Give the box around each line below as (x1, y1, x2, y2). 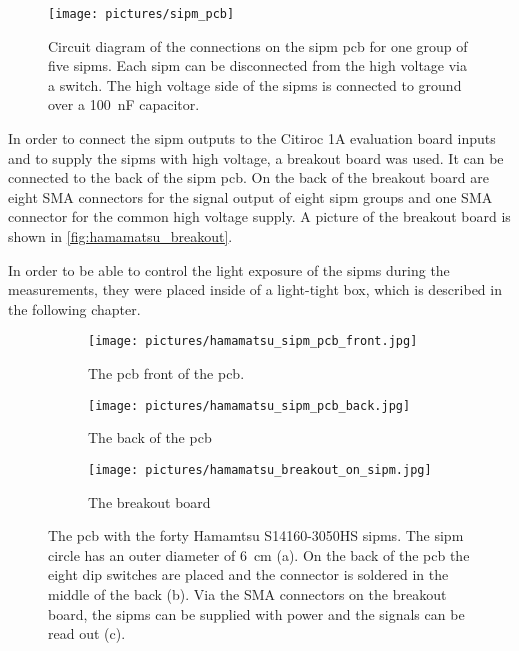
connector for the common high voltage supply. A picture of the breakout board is (8, 206, 511, 227)
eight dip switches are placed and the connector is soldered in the (48, 564, 449, 585)
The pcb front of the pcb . (88, 363, 245, 384)
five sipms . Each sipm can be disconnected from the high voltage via (48, 55, 467, 76)
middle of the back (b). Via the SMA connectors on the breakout (48, 583, 447, 604)
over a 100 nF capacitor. (48, 94, 200, 115)
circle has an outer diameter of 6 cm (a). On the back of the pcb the (48, 544, 470, 565)
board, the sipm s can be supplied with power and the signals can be (48, 603, 465, 624)
